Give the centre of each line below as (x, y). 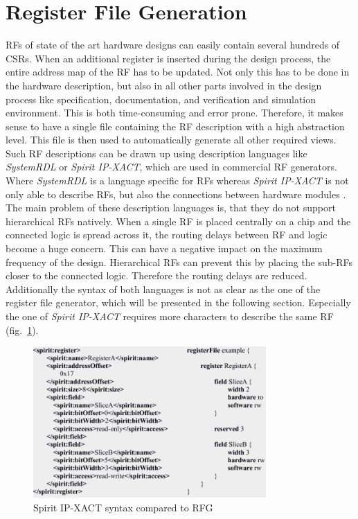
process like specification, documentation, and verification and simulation (161, 99)
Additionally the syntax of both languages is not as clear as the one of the (163, 289)
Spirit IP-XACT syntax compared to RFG (123, 507)
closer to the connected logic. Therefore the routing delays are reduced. (156, 275)
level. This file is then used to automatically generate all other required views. (171, 140)
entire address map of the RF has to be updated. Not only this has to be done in (178, 72)
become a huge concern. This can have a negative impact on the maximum (164, 248)
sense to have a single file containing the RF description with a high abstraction (175, 126)
